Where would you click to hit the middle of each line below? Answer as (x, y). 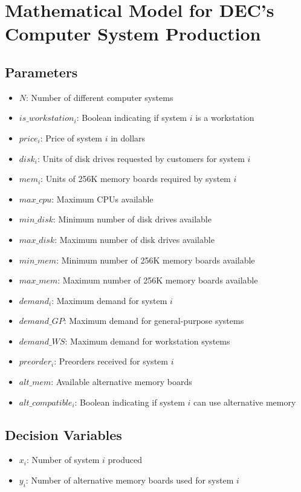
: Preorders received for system (111, 361)
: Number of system (63, 460)
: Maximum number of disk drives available (134, 239)
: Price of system (71, 138)
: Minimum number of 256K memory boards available (156, 260)
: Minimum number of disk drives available (132, 219)
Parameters (41, 72)
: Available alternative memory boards (121, 382)
